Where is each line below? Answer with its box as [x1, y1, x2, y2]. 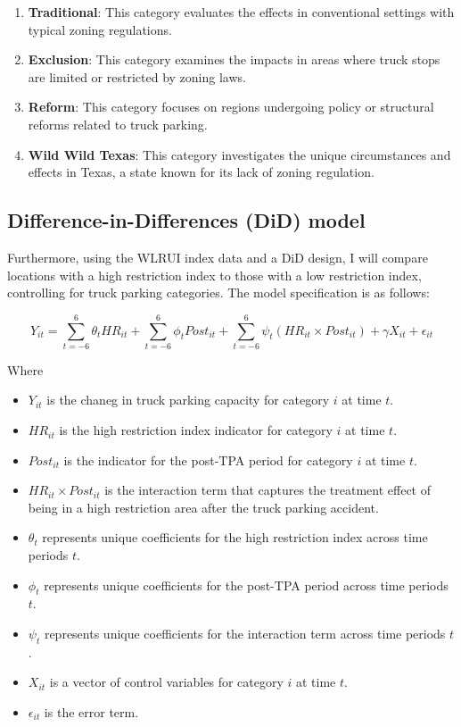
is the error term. [44, 702, 139, 721]
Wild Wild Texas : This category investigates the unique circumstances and [28, 145, 451, 163]
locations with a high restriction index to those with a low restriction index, [7, 265, 422, 284]
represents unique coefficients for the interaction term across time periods [44, 624, 446, 642]
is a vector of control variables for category [49, 673, 284, 691]
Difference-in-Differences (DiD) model [7, 206, 366, 234]
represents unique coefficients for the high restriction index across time [42, 528, 428, 547]
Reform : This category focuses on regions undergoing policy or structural [28, 97, 434, 116]
